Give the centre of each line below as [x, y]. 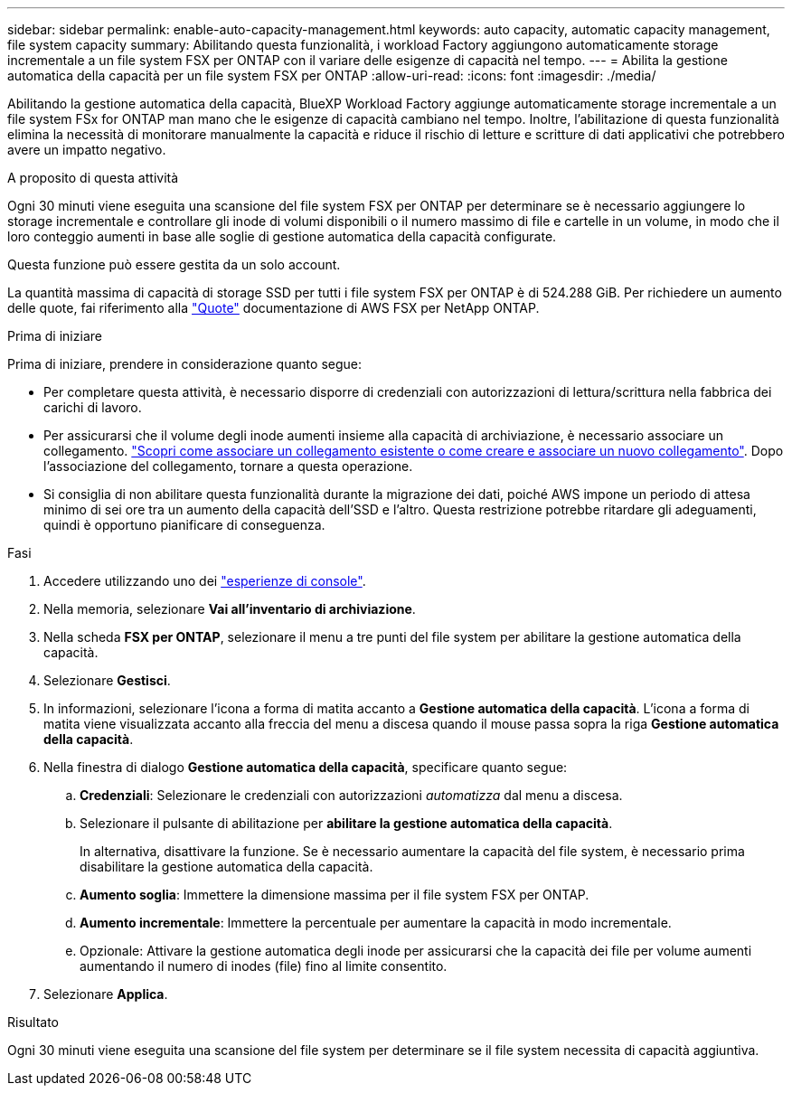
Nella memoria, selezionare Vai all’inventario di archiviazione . [230, 609]
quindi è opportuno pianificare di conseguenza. [184, 525]
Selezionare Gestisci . [107, 680]
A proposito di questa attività [93, 178]
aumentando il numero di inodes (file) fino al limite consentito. [264, 966]
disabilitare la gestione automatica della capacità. [226, 867]
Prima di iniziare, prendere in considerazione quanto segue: [184, 364]
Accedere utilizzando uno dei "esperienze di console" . [205, 581]
